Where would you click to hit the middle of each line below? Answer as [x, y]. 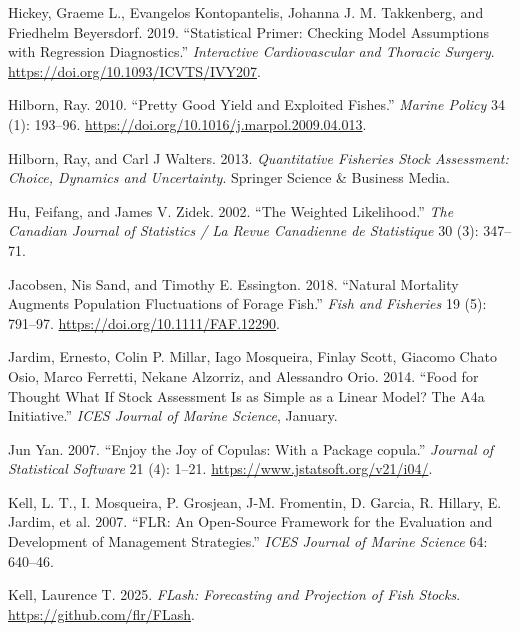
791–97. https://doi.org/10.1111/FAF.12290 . [144, 322]
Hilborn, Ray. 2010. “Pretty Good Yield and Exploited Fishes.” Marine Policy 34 [256, 104]
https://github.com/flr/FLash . [101, 613]
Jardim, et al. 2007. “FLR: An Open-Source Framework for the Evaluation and [250, 521]
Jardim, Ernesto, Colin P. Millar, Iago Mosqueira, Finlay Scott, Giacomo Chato [252, 356]
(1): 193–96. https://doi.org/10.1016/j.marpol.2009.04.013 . [187, 123]
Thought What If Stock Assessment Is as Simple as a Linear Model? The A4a [246, 395]
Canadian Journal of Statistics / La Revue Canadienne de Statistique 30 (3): [243, 230]
